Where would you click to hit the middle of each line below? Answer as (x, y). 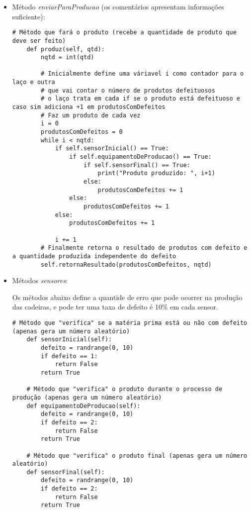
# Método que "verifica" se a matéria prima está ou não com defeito (130, 323)
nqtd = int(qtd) (68, 57)
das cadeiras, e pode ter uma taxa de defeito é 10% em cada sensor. (115, 307)
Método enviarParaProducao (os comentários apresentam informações (118, 6)
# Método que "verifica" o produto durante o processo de (125, 389)
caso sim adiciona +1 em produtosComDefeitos (89, 107)
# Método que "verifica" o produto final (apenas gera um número (137, 456)
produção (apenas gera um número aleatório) (87, 397)
